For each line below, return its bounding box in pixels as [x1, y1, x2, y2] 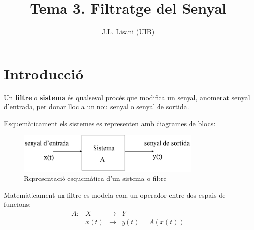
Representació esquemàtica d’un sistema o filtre [24, 173, 167, 183]
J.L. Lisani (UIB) [101, 26, 155, 37]
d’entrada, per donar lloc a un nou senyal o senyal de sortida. [4, 102, 189, 112]
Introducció [4, 63, 84, 83]
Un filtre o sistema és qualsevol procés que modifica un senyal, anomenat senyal [4, 92, 250, 102]
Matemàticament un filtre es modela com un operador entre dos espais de [4, 189, 226, 200]
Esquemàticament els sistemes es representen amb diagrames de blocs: [4, 118, 216, 128]
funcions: [4, 199, 31, 209]
